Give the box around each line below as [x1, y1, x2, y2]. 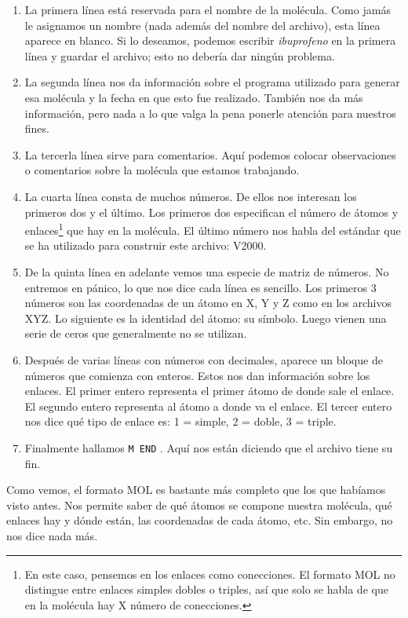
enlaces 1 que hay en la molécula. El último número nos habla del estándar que [24, 220, 401, 238]
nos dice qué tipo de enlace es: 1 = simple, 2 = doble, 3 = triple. [24, 413, 337, 430]
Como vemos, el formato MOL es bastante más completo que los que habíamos [6, 481, 386, 498]
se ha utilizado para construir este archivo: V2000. [24, 237, 267, 254]
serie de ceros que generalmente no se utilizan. [24, 325, 247, 342]
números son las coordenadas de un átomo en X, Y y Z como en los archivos [24, 294, 392, 311]
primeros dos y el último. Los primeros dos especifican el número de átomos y [24, 203, 399, 220]
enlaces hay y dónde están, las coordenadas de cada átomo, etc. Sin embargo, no [6, 512, 393, 528]
